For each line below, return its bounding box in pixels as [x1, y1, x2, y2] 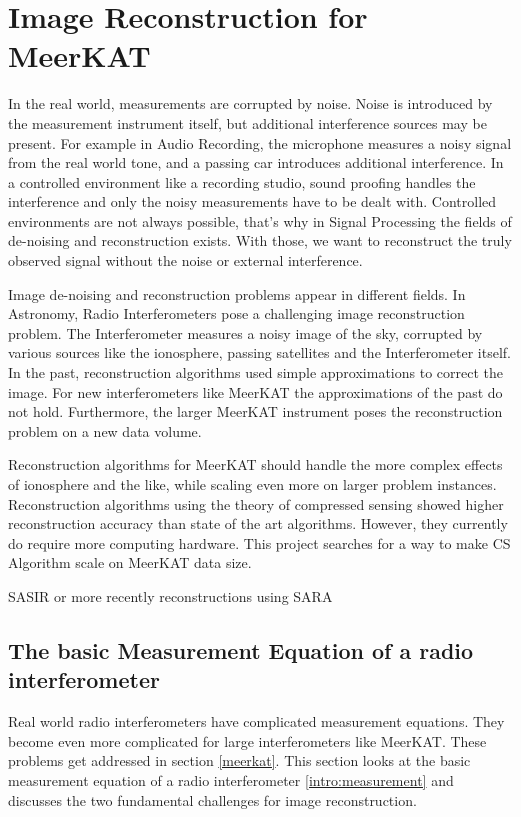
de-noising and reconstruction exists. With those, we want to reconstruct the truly [8, 230, 512, 251]
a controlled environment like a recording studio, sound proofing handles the [8, 171, 476, 192]
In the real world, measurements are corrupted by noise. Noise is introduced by [8, 93, 493, 114]
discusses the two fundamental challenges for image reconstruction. [8, 789, 417, 810]
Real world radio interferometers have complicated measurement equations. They [8, 711, 505, 732]
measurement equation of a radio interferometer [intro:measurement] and [8, 769, 454, 790]
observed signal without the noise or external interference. [8, 250, 363, 271]
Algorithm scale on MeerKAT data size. [8, 552, 252, 573]
